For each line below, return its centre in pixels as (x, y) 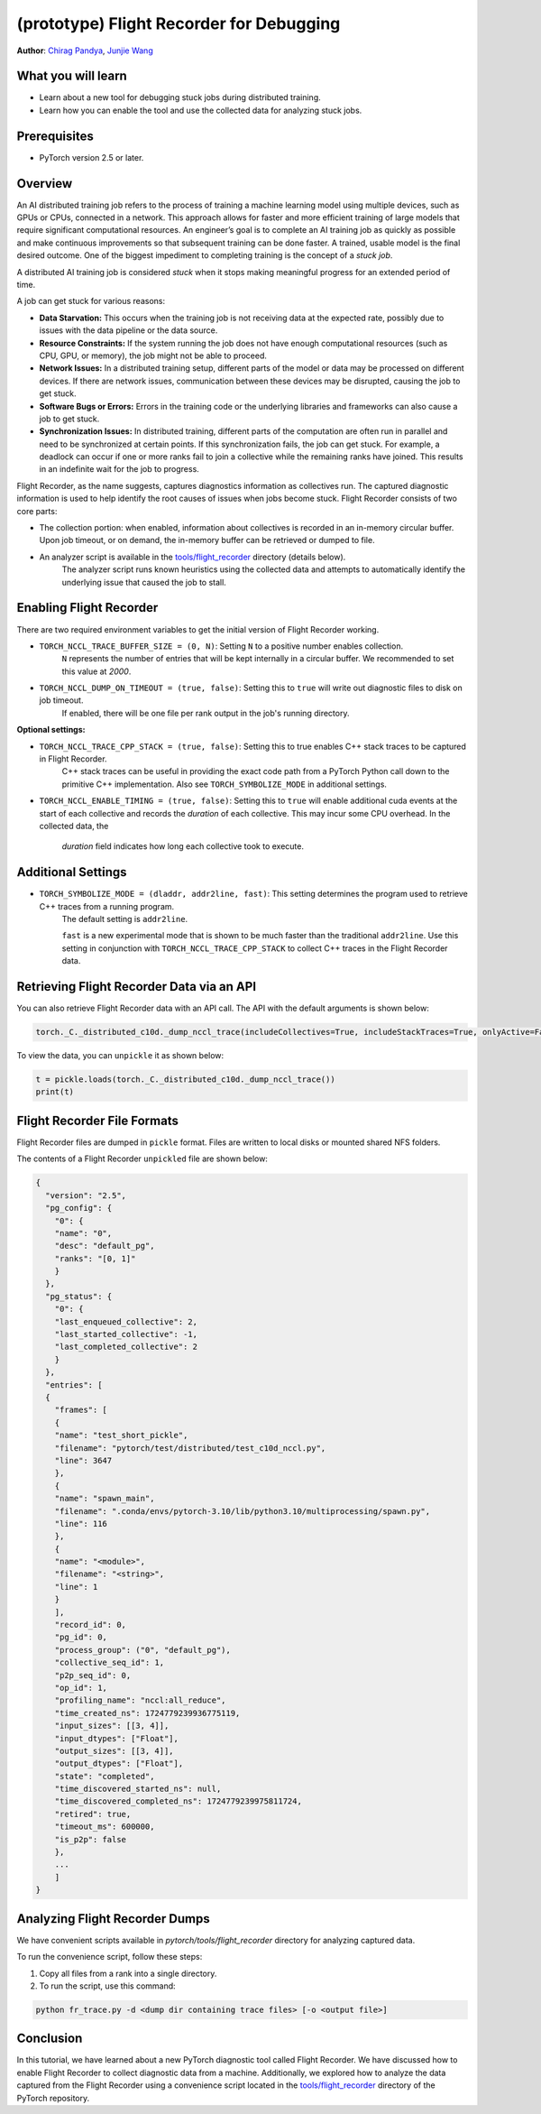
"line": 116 (81, 1523)
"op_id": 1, (81, 1688)
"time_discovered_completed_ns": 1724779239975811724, (178, 1801)
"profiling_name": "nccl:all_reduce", (140, 1700)
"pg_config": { (79, 1208)
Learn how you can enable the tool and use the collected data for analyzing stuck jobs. (201, 110)
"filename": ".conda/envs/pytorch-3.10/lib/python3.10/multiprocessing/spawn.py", (243, 1511)
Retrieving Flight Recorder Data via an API (137, 987)
